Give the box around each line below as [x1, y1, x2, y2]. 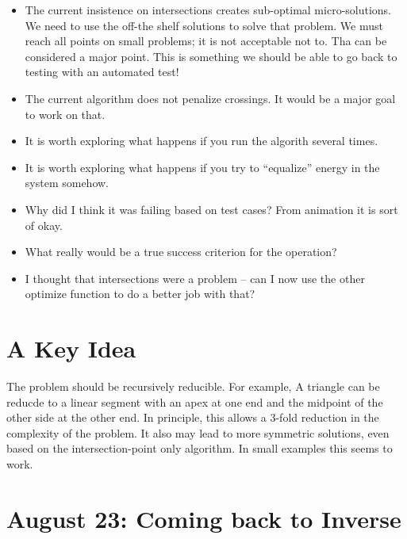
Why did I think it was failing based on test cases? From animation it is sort [25, 201, 398, 217]
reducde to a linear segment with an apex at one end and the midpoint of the [6, 393, 383, 410]
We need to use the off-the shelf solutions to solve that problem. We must [25, 17, 383, 33]
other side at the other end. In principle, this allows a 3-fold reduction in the [6, 409, 379, 426]
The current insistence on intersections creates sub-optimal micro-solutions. [25, 2, 392, 17]
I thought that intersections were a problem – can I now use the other [25, 269, 365, 286]
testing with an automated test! [25, 63, 179, 80]
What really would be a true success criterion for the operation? [25, 243, 337, 260]
